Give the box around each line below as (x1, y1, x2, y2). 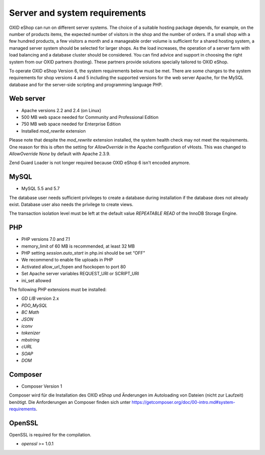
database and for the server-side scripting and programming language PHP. (9, 82, 163, 87)
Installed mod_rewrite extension (21, 128, 86, 134)
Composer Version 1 (21, 383, 62, 389)
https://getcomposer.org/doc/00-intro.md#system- (132, 399, 236, 405)
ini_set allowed (21, 278, 52, 284)
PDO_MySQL (21, 302, 48, 308)
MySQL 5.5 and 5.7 (21, 186, 60, 192)
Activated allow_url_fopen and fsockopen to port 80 (21, 263, 126, 270)
